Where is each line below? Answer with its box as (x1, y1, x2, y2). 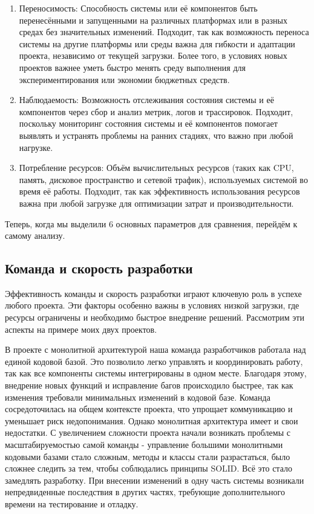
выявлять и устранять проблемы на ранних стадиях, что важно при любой (19, 128, 293, 141)
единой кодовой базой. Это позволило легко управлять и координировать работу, (5, 355, 303, 367)
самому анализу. (5, 229, 65, 242)
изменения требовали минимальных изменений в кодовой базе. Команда (5, 390, 270, 403)
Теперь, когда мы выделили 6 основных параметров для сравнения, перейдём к (5, 217, 298, 230)
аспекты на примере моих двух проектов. (5, 322, 157, 335)
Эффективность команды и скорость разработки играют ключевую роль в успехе (5, 287, 302, 299)
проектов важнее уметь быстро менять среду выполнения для (19, 61, 246, 73)
